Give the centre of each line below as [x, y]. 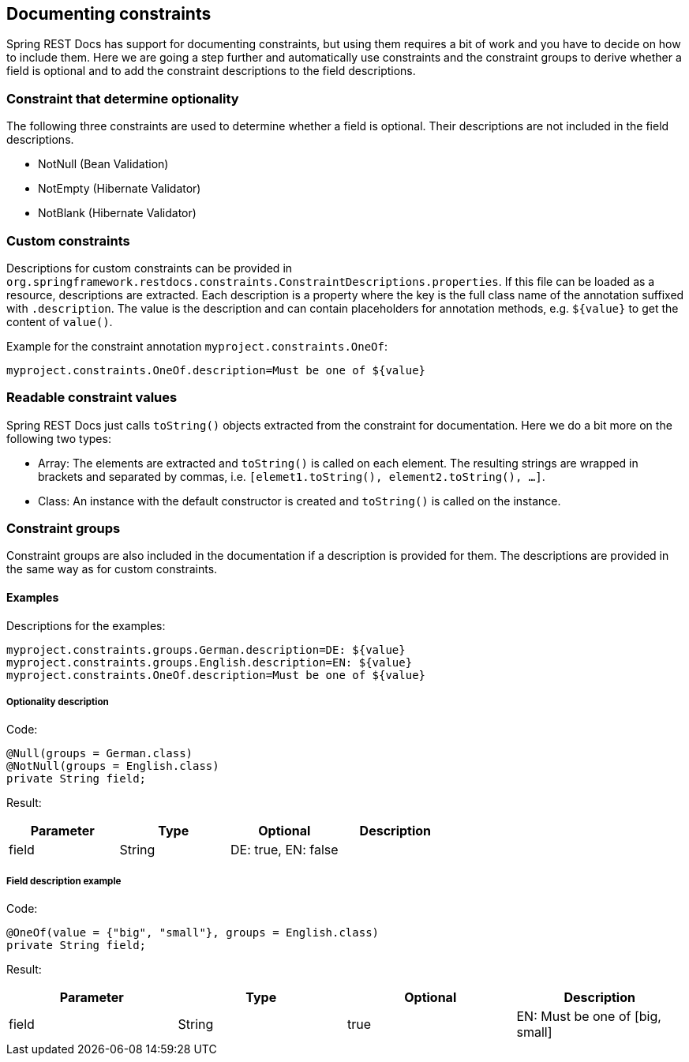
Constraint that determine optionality [123, 98]
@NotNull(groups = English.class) [113, 766]
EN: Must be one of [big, [589, 1017]
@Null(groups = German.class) [100, 754]
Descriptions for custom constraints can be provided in [150, 268]
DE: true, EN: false [285, 850]
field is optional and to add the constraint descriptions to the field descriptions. [211, 71]
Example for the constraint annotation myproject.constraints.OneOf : [197, 346]
